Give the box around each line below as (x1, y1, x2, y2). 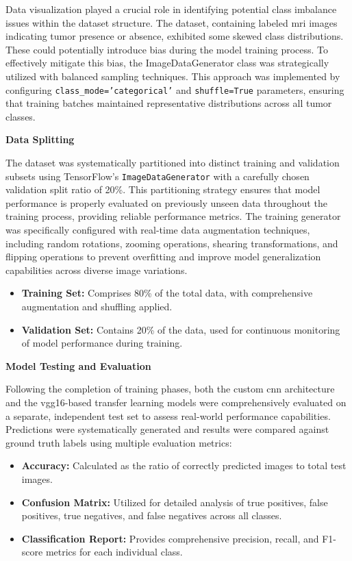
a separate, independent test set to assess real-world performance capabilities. (5, 408, 331, 423)
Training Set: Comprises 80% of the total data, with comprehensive (21, 286, 313, 300)
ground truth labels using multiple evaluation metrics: (5, 435, 232, 449)
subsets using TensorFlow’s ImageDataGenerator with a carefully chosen (5, 169, 310, 183)
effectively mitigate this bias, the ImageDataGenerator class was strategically (5, 55, 329, 70)
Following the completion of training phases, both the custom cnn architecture (5, 382, 335, 396)
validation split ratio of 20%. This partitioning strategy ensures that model (5, 182, 320, 197)
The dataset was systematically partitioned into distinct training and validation (5, 155, 340, 169)
